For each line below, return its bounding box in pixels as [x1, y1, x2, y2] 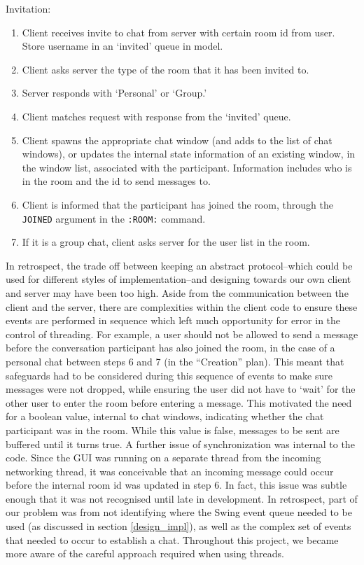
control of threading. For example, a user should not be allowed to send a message [6, 326, 358, 341]
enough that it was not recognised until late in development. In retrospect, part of [6, 491, 358, 505]
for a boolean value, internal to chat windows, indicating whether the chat [6, 409, 324, 424]
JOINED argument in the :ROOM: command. [22, 211, 206, 225]
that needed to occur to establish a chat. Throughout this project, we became [6, 532, 339, 547]
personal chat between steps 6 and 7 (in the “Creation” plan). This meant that [6, 354, 344, 368]
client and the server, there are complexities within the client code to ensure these [6, 299, 358, 314]
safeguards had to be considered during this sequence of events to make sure [6, 368, 332, 382]
